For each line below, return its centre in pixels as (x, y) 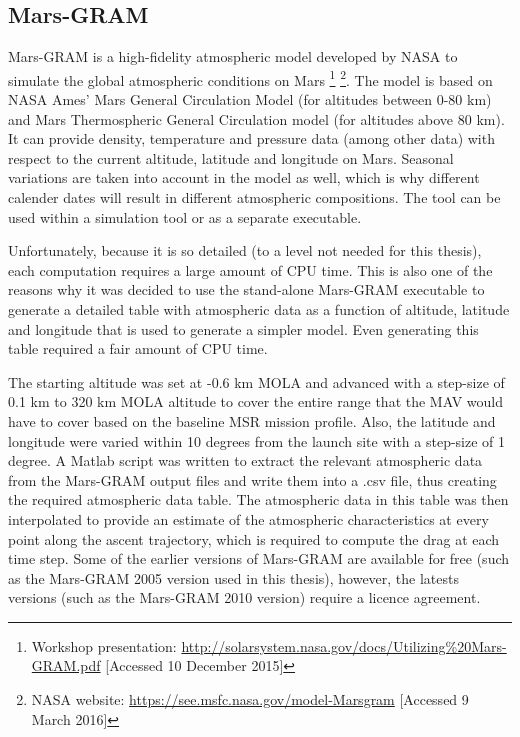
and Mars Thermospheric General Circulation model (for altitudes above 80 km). (256, 118)
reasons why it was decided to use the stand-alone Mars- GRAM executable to (246, 289)
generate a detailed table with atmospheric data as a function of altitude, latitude (259, 308)
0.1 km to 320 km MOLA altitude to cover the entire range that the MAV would (255, 401)
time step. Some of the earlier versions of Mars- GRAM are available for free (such (259, 558)
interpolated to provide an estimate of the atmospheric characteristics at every (248, 518)
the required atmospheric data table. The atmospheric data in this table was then (258, 499)
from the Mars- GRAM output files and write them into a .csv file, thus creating (252, 479)
